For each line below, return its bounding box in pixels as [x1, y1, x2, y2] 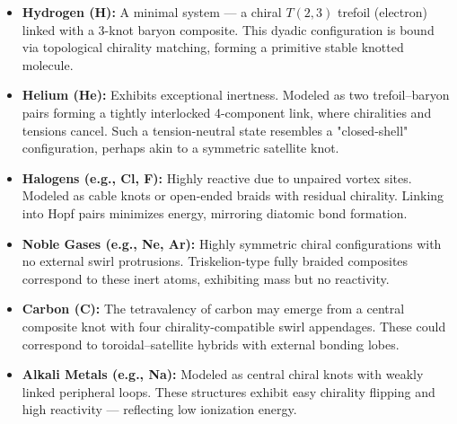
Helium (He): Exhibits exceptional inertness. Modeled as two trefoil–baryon [22, 85, 450, 104]
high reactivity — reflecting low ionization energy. [22, 400, 297, 419]
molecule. [22, 55, 74, 74]
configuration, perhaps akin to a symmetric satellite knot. [22, 138, 339, 157]
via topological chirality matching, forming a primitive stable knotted [22, 38, 404, 57]
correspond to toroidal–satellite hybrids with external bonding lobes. [22, 334, 400, 353]
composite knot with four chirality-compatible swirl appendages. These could [22, 316, 446, 335]
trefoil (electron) [337, 3, 427, 21]
